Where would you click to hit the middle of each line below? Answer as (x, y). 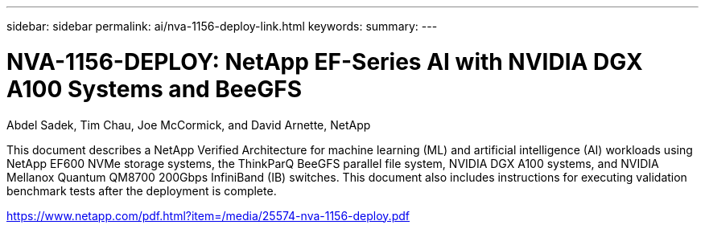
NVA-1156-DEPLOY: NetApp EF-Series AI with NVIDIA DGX (325, 61)
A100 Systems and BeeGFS (155, 89)
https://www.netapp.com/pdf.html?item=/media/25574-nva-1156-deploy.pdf (208, 215)
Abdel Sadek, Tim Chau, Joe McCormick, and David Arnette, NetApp (189, 125)
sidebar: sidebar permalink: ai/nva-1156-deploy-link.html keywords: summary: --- (222, 26)
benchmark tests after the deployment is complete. (142, 190)
